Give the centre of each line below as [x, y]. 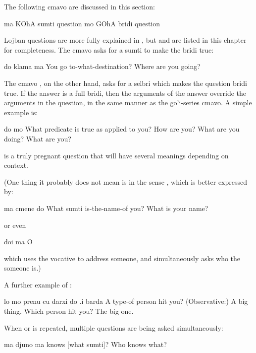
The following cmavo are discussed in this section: [79, 6]
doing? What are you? [38, 138]
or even [15, 225]
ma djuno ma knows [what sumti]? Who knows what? [85, 344]
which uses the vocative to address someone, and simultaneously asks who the [122, 258]
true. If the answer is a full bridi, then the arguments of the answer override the [125, 93]
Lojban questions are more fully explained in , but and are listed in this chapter [125, 40]
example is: [21, 112]
